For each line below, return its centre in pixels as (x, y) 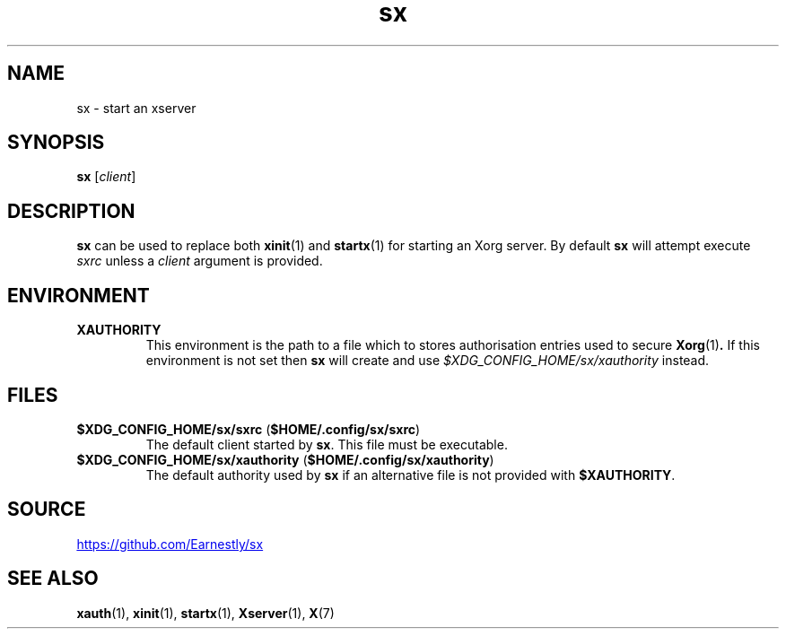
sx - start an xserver (136, 108)
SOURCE (47, 510)
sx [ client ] (106, 177)
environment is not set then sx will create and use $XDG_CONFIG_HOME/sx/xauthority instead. (428, 361)
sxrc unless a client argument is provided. (200, 261)
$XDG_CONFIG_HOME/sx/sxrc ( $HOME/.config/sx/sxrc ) (249, 429)
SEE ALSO (53, 579)
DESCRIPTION (71, 211)
